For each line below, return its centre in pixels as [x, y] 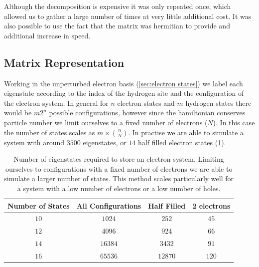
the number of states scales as [50, 132]
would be [18, 113]
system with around [34, 142]
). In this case [234, 122]
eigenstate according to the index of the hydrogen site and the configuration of [124, 93]
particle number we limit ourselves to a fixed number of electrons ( [106, 122]
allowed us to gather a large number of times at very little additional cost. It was [128, 16]
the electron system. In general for [56, 103]
